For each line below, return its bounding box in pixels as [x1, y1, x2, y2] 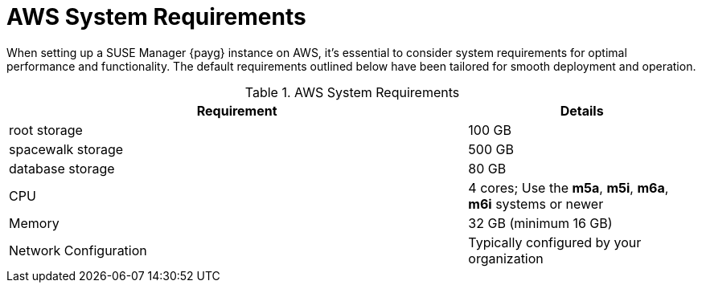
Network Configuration [9, 242, 147, 258]
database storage [9, 160, 115, 177]
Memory [9, 214, 60, 231]
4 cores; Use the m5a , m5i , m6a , [468, 179, 669, 196]
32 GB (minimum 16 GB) [468, 214, 613, 231]
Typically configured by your [468, 234, 642, 250]
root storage [9, 121, 83, 138]
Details [560, 102, 604, 119]
